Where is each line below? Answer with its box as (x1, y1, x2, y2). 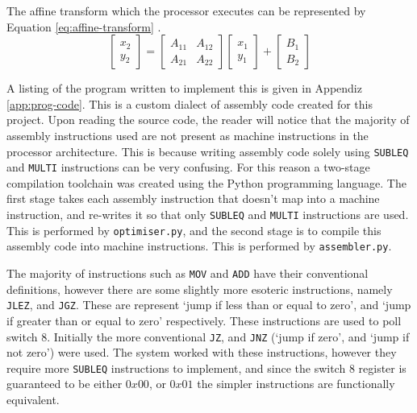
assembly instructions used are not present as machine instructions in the (6, 126, 369, 143)
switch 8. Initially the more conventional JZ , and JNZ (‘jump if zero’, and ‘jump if (6, 328, 410, 345)
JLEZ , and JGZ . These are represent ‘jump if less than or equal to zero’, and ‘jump (6, 296, 411, 313)
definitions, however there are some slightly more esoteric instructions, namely (6, 280, 393, 297)
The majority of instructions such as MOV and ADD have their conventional (6, 265, 369, 282)
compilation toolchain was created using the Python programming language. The (6, 174, 407, 191)
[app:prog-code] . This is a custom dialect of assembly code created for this (6, 95, 373, 112)
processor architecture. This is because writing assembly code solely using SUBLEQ (6, 142, 409, 159)
